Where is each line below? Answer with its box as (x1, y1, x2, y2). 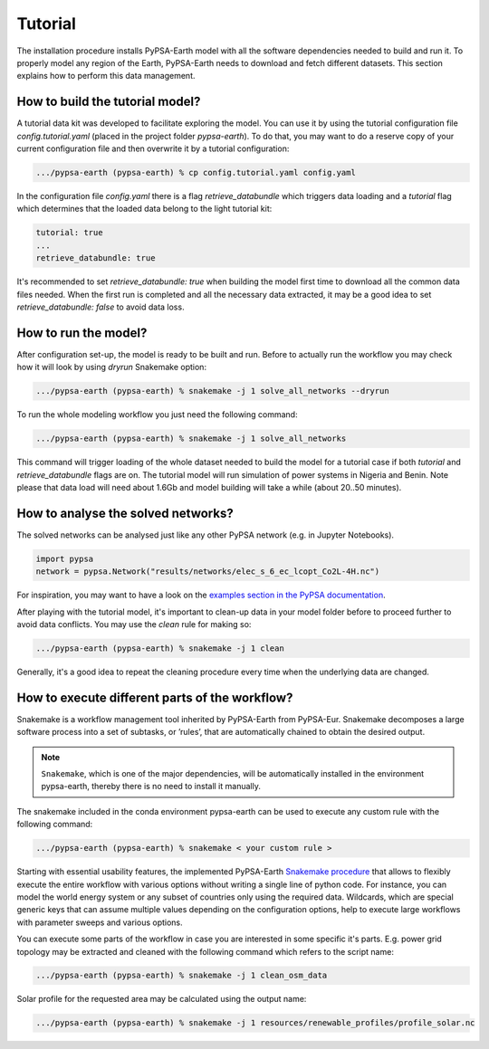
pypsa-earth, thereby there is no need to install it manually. (41, 781, 262, 792)
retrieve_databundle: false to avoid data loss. (16, 301, 185, 312)
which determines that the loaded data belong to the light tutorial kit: (16, 204, 273, 215)
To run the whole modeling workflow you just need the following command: (16, 409, 298, 420)
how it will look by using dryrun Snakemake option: (16, 362, 207, 373)
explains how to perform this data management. (16, 71, 196, 81)
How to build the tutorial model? (16, 94, 201, 110)
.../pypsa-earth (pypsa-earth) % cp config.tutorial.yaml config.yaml (35, 167, 357, 177)
